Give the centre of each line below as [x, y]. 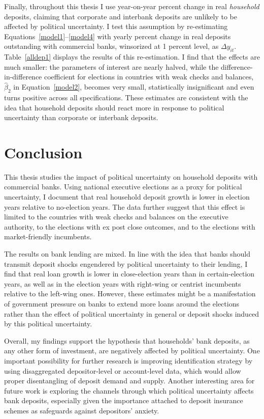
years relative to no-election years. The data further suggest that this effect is [125, 206]
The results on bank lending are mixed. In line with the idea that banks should [127, 254]
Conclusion [43, 152]
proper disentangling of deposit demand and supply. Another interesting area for [129, 381]
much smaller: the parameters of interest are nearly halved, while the [111, 66]
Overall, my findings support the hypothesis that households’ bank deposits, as [127, 340]
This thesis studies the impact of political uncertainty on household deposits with [131, 176]
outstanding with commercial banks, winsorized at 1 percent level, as [111, 46]
